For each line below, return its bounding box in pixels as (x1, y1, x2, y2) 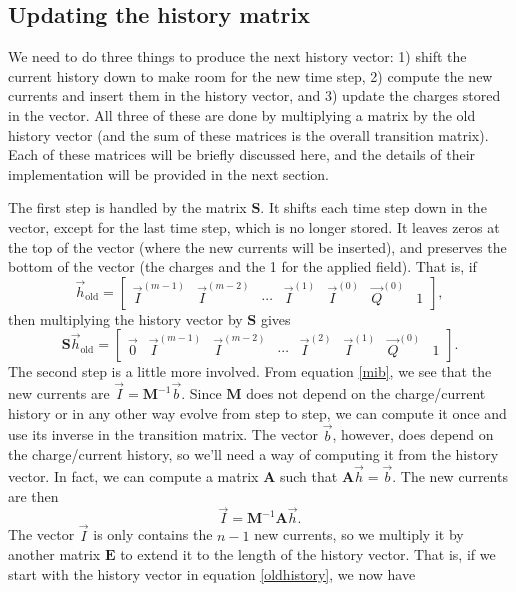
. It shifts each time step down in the (260, 197, 487, 218)
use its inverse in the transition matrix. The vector (8, 424, 319, 445)
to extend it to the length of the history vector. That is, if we (120, 544, 496, 565)
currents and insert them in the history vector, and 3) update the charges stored (8, 85, 501, 106)
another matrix (8, 544, 101, 565)
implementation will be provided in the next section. (8, 163, 329, 184)
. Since (181, 383, 222, 404)
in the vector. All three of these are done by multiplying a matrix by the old (8, 104, 476, 125)
